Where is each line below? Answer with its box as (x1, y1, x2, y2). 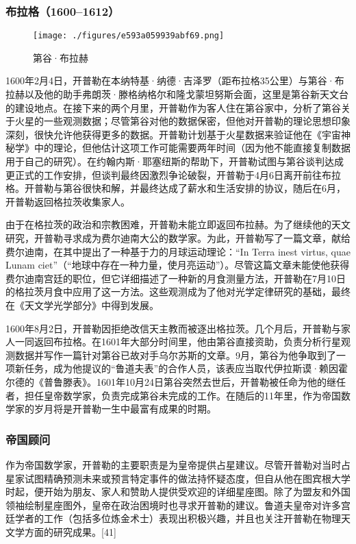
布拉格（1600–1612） (5, 2, 120, 19)
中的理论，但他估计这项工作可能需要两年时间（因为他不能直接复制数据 (34, 140, 351, 155)
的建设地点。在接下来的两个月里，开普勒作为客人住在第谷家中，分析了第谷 (5, 100, 341, 114)
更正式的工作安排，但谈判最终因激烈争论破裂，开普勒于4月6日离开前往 (5, 167, 322, 182)
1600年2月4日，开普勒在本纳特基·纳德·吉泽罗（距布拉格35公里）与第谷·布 (5, 73, 344, 88)
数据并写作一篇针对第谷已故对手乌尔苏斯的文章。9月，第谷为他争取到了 (14, 347, 336, 362)
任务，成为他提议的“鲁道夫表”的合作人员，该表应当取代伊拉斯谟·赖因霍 (24, 361, 348, 375)
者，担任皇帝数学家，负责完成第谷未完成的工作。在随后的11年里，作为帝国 (5, 388, 341, 402)
